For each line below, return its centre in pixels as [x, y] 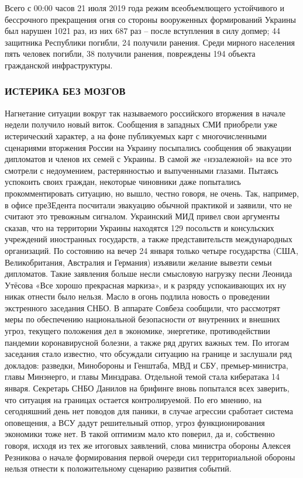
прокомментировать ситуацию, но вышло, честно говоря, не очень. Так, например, [152, 193]
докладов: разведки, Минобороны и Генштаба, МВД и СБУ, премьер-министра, [147, 365]
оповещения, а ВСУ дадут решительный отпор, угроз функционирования [135, 422]
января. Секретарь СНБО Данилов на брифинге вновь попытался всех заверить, [147, 388]
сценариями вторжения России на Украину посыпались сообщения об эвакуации [148, 147]
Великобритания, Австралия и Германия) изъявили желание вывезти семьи [138, 262]
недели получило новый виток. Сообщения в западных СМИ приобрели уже [141, 124]
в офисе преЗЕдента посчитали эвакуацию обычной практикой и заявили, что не [149, 204]
